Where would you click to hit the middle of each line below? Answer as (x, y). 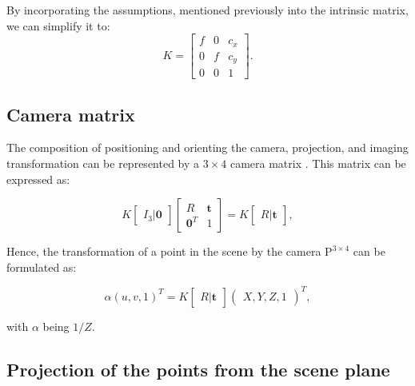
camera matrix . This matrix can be (318, 163)
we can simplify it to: (58, 25)
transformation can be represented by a (103, 163)
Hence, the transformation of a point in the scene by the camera (164, 251)
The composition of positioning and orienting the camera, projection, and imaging (207, 147)
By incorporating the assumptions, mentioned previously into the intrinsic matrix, (207, 10)
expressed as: (38, 179)
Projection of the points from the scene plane (198, 369)
